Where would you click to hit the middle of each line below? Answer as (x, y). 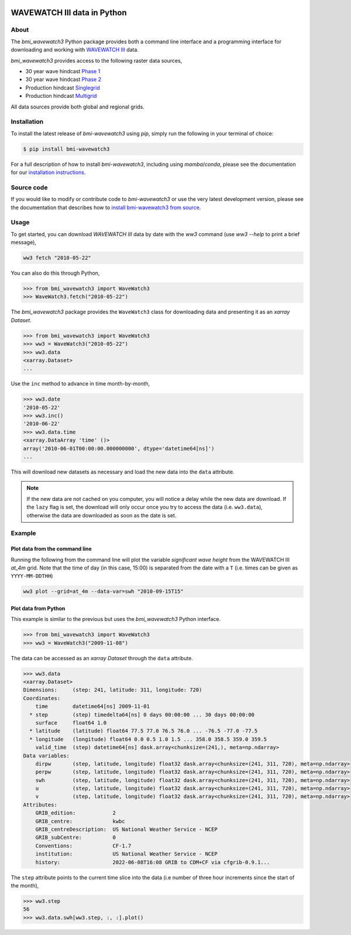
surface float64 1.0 (71, 723)
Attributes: (40, 805)
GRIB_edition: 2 (76, 813)
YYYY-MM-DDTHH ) (32, 576)
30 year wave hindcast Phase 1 (63, 71)
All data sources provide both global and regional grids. (78, 107)
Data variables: (47, 755)
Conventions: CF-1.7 (83, 846)
